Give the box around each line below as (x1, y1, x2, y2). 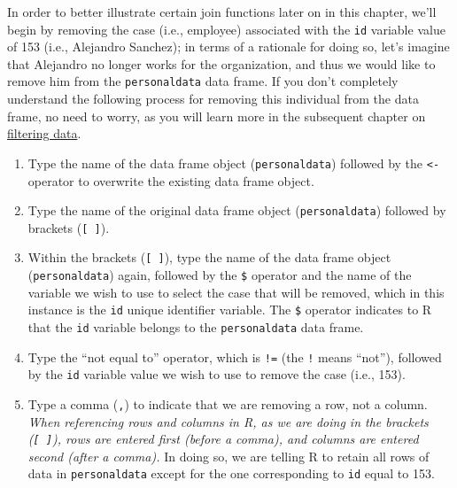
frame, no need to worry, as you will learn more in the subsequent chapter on (7, 106, 426, 125)
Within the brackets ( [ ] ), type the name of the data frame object (27, 248, 391, 267)
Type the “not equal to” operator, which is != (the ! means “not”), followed (27, 347, 442, 366)
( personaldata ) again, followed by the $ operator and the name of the (27, 266, 412, 284)
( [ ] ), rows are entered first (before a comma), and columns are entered (27, 430, 419, 448)
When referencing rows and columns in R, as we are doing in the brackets (27, 412, 429, 430)
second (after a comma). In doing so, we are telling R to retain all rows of (27, 446, 430, 465)
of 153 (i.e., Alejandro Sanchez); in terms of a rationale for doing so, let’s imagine (7, 37, 450, 56)
